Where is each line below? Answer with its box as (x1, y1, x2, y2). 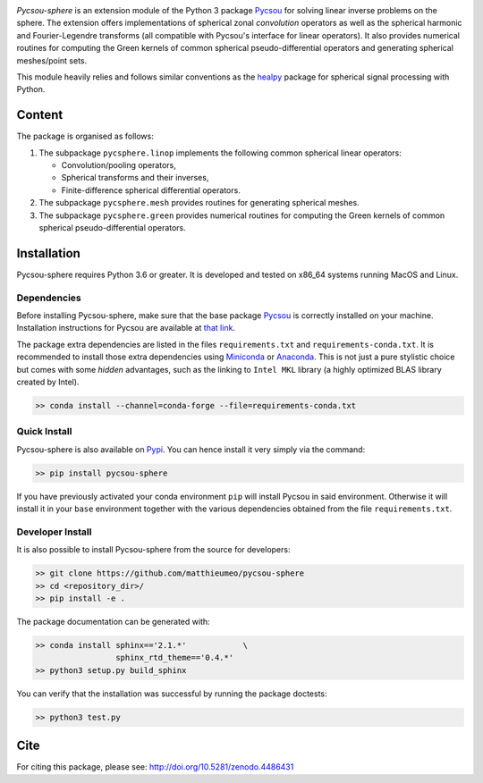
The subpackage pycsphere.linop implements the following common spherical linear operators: (38, 147, 402, 158)
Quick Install (16, 425, 72, 438)
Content (16, 107, 64, 122)
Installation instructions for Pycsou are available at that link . (16, 323, 236, 333)
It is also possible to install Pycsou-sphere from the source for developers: (16, 544, 291, 555)
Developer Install (16, 526, 92, 538)
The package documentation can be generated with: (16, 616, 210, 627)
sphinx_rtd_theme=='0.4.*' (114, 652, 234, 663)
